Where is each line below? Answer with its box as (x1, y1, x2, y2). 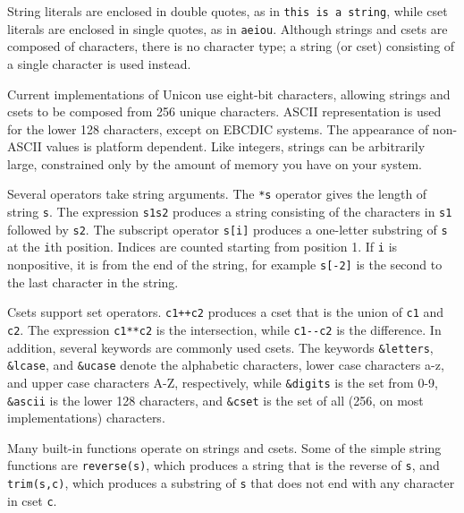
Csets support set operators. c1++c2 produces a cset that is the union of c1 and (7, 303, 444, 321)
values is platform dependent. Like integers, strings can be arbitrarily (46, 137, 426, 156)
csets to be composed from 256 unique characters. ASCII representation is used (7, 102, 442, 121)
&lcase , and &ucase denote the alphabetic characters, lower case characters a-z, (7, 355, 444, 374)
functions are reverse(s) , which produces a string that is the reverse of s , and (7, 456, 440, 475)
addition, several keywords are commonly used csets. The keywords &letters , (7, 338, 434, 356)
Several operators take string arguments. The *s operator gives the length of (7, 184, 427, 203)
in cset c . (7, 491, 57, 509)
